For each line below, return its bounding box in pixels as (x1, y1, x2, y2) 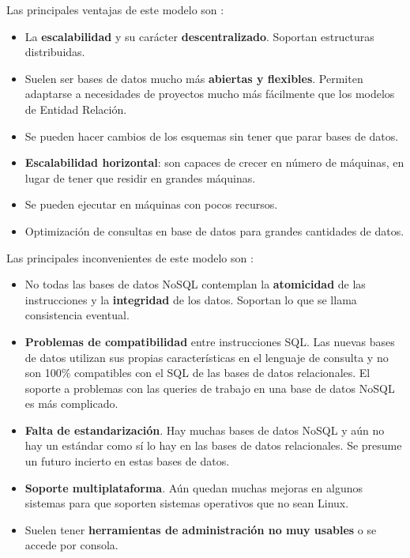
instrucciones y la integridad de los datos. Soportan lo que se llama (24, 291, 357, 307)
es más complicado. (24, 395, 118, 412)
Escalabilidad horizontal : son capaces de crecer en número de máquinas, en (24, 154, 404, 171)
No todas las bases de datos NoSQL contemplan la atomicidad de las (24, 276, 366, 292)
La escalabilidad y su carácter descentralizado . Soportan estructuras (24, 28, 374, 44)
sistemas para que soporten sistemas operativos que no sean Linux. (24, 495, 349, 511)
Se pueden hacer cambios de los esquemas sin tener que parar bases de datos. (24, 127, 399, 144)
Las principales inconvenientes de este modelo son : (6, 249, 254, 266)
